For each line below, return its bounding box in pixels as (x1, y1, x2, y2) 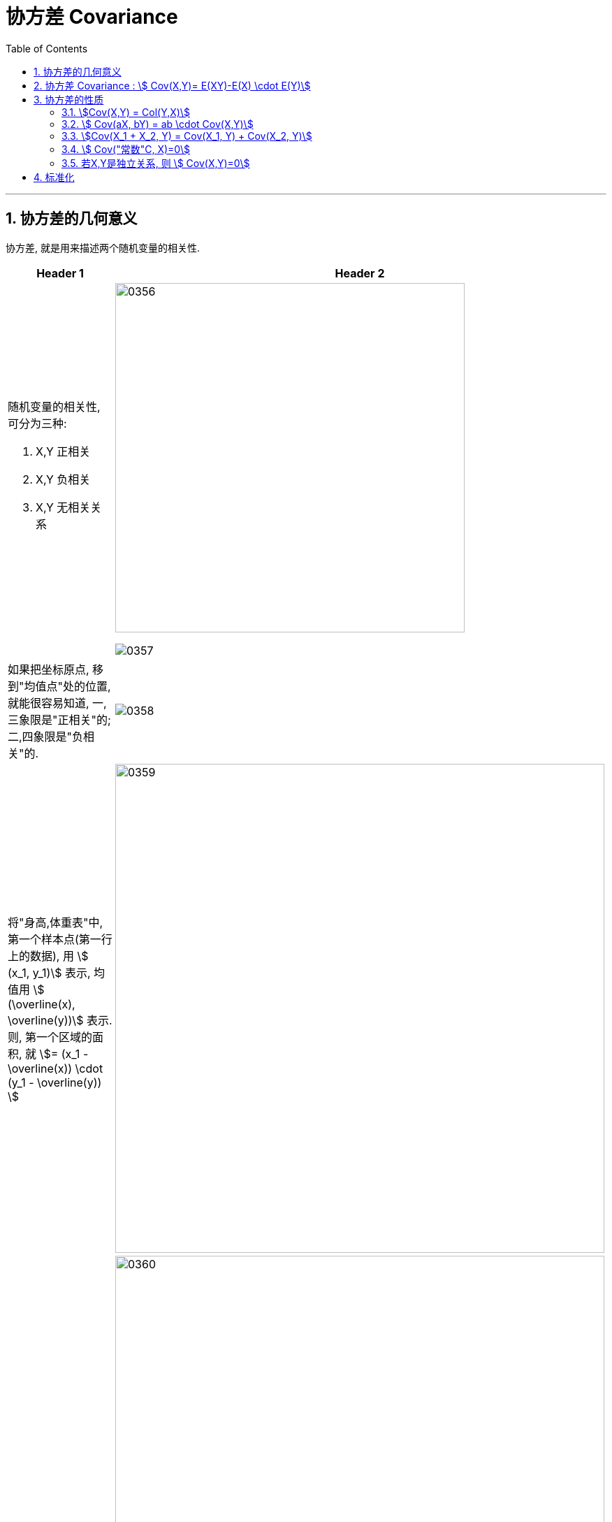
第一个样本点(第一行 (8, 932, 112, 946)
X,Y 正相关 (36, 444, 91, 458)
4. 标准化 (34, 171, 75, 183)
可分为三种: (8, 416, 67, 430)
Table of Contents (6, 42, 88, 55)
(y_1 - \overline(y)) (8, 1075, 102, 1089)
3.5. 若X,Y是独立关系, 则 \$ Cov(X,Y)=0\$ (61, 157, 250, 169)
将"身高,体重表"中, (8, 915, 103, 929)
